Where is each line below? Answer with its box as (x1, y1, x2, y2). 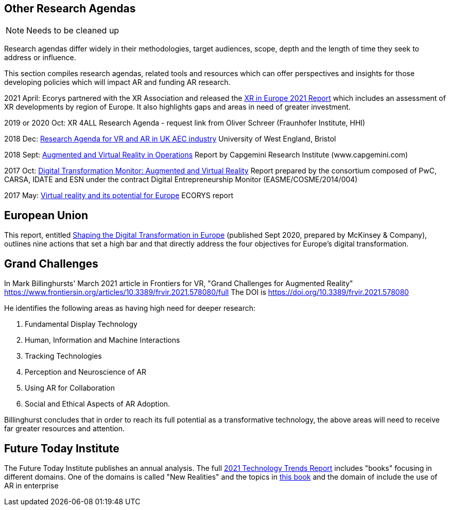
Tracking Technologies (25, 351, 102, 361)
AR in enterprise (4, 481, 59, 490)
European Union (4, 208, 89, 222)
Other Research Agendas (4, 2, 136, 15)
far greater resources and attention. (4, 424, 125, 433)
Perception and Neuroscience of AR (25, 367, 146, 377)
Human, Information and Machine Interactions (25, 336, 180, 345)
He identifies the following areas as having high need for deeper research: (4, 304, 256, 313)
